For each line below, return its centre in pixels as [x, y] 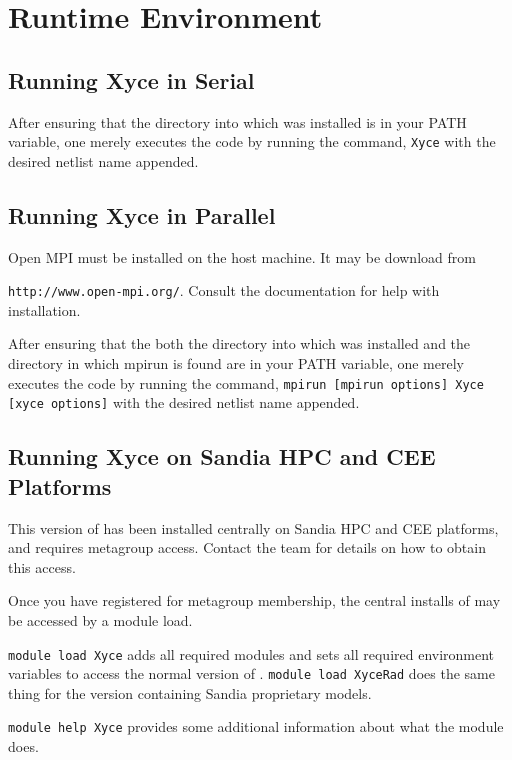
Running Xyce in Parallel [142, 214]
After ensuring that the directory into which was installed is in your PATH [237, 121]
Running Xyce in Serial [131, 79]
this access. [42, 566]
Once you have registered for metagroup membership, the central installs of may [254, 600]
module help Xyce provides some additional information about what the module [256, 726]
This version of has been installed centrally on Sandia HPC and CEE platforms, [253, 527]
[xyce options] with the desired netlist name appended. [184, 402]
